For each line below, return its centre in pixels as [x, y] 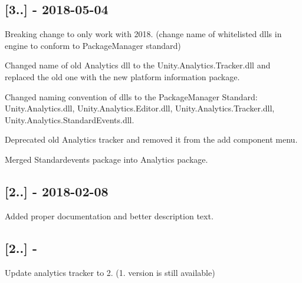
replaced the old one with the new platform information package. [122, 76]
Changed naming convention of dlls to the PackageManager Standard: [131, 96]
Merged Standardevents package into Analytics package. [106, 159]
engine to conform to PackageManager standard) [93, 45]
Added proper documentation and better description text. [109, 215]
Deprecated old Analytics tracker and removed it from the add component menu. [151, 139]
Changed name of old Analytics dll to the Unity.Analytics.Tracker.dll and [138, 65]
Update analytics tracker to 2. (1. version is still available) [110, 272]
